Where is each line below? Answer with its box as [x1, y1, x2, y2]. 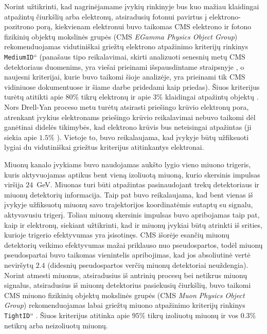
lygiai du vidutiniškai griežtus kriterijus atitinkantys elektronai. [4, 142, 204, 152]
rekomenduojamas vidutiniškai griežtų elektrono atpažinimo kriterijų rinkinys [4, 41, 248, 52]
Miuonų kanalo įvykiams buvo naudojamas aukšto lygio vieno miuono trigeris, [4, 159, 251, 169]
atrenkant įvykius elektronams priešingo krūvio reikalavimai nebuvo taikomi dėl [4, 111, 256, 122]
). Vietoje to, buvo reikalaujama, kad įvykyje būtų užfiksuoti [57, 131, 249, 142]
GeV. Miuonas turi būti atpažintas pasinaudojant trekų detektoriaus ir [37, 179, 259, 190]
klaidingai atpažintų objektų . [165, 91, 259, 102]
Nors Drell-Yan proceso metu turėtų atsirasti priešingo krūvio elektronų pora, [4, 102, 249, 112]
